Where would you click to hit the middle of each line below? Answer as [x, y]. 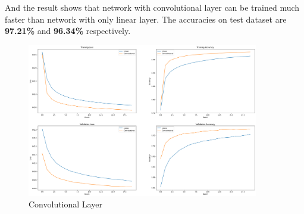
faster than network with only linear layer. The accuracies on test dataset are [146, 19]
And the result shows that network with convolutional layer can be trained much [152, 7]
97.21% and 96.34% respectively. [68, 31]
